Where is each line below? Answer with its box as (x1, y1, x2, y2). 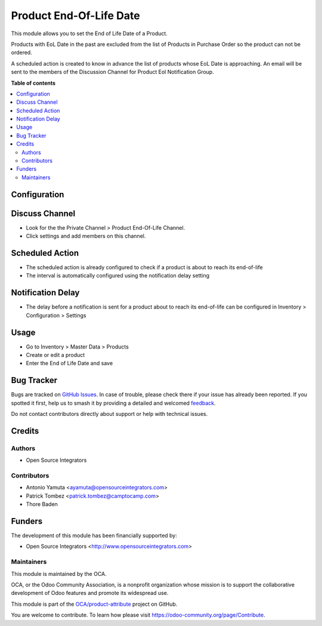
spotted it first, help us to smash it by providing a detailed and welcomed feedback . (11, 399, 216, 406)
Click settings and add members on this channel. (26, 233, 146, 240)
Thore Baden (26, 501, 58, 508)
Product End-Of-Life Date (11, 9, 140, 22)
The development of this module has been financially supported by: (11, 532, 177, 539)
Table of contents (11, 79, 56, 87)
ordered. (11, 49, 32, 56)
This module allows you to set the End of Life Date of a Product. (11, 30, 168, 37)
